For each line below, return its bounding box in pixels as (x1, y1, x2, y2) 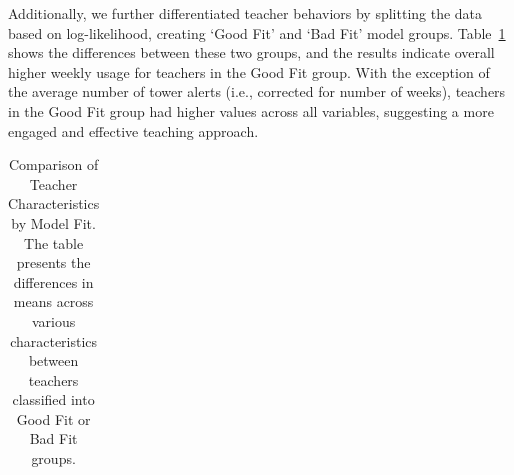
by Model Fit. (11, 212, 96, 233)
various (31, 310, 76, 331)
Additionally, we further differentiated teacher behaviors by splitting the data (8, 3, 483, 23)
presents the (16, 252, 91, 273)
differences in (13, 271, 94, 292)
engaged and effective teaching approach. (8, 120, 259, 141)
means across (13, 291, 94, 312)
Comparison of (9, 154, 99, 175)
